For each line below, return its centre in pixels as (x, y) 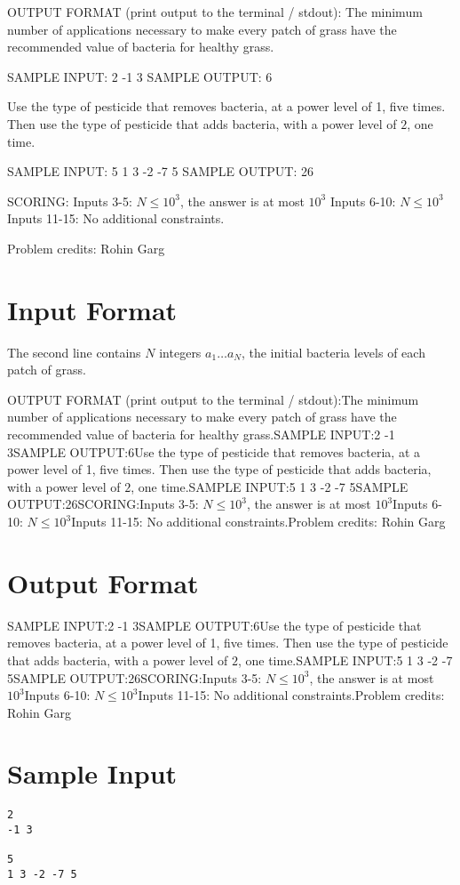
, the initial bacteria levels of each (333, 352)
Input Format (92, 309)
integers (180, 352)
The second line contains (74, 352)
